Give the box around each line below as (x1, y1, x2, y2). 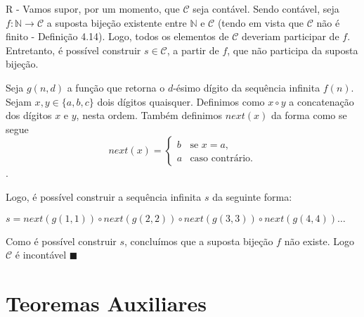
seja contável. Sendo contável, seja (193, 1, 339, 15)
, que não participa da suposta (227, 42, 358, 57)
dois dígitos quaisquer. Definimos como (97, 94, 265, 108)
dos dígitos (6, 108, 52, 123)
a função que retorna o (67, 80, 165, 94)
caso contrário (190, 154, 251, 164)
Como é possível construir (6, 233, 117, 248)
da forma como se (271, 108, 347, 123)
